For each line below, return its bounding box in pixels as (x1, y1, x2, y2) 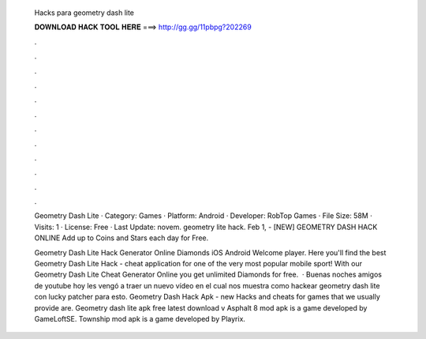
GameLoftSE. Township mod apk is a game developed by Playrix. (34, 314, 246, 323)
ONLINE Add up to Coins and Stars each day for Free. (34, 233, 209, 243)
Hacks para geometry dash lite (34, 8, 134, 17)
